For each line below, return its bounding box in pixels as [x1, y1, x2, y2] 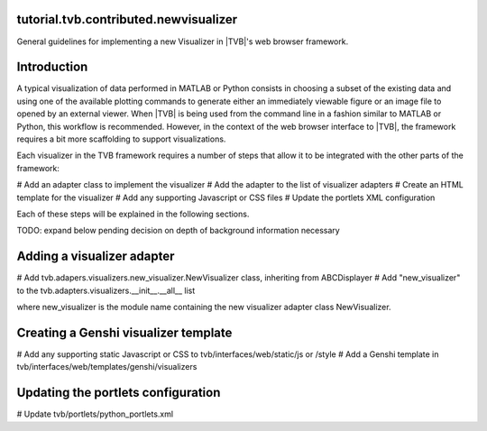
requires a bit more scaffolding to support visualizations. [16, 133, 226, 144]
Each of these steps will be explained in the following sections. [16, 208, 250, 219]
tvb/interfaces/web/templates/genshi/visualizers [16, 362, 198, 372]
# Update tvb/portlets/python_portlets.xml [16, 408, 174, 419]
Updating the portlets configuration [16, 385, 221, 400]
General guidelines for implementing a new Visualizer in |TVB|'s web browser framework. [16, 36, 349, 47]
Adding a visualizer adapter [16, 249, 175, 264]
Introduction [16, 60, 88, 75]
